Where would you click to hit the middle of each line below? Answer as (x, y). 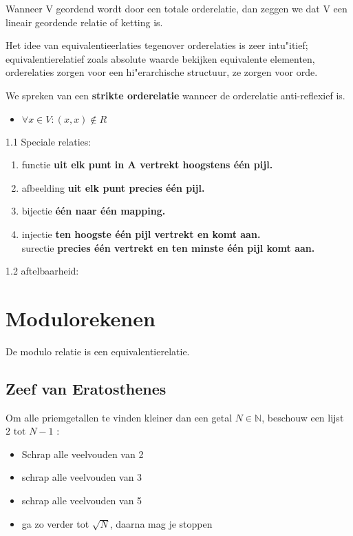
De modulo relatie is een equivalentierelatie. (98, 351)
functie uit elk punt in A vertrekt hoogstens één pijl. (147, 165)
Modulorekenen (81, 318)
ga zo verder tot (55, 523)
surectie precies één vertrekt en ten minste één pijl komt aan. (168, 247)
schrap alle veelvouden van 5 (82, 500)
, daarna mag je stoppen (161, 523)
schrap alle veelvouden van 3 (82, 477)
